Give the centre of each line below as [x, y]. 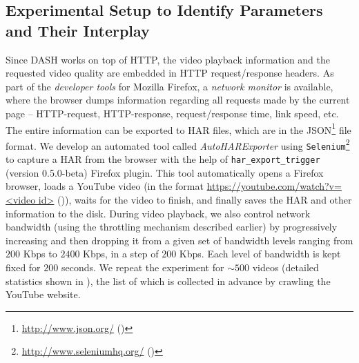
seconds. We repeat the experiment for [143, 267]
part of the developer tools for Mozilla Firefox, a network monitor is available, [169, 86]
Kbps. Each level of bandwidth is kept [260, 254]
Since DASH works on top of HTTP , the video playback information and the [168, 59]
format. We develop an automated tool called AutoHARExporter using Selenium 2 [178, 144]
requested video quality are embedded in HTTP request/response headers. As [170, 73]
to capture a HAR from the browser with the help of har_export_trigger [163, 159]
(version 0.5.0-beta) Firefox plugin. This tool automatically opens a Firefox [165, 172]
